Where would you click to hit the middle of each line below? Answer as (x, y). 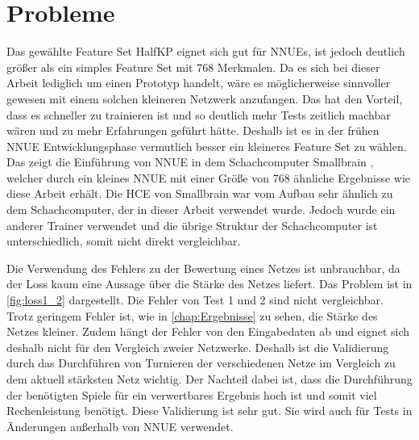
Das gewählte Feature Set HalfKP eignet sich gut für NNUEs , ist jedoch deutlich (206, 51)
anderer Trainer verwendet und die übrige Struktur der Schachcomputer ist (192, 225)
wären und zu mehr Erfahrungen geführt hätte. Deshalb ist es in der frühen (193, 130)
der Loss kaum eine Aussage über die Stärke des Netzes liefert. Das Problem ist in (209, 284)
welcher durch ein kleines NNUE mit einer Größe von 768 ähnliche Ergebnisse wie (209, 177)
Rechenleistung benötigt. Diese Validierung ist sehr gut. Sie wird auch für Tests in (209, 411)
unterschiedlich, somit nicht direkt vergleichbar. (124, 241)
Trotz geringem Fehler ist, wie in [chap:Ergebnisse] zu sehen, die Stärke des (192, 315)
